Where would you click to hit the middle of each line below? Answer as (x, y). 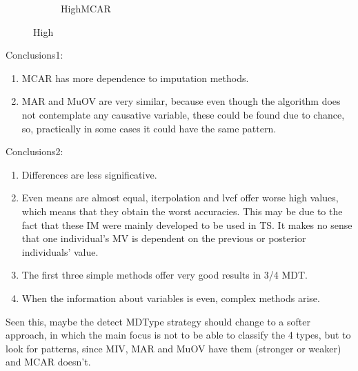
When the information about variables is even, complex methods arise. (171, 298)
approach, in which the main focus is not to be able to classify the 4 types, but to (178, 335)
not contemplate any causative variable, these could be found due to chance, (183, 114)
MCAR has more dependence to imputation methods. (135, 78)
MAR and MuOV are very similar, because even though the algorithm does (181, 101)
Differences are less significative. (89, 174)
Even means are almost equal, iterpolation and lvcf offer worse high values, (180, 198)
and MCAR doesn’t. (48, 362)
